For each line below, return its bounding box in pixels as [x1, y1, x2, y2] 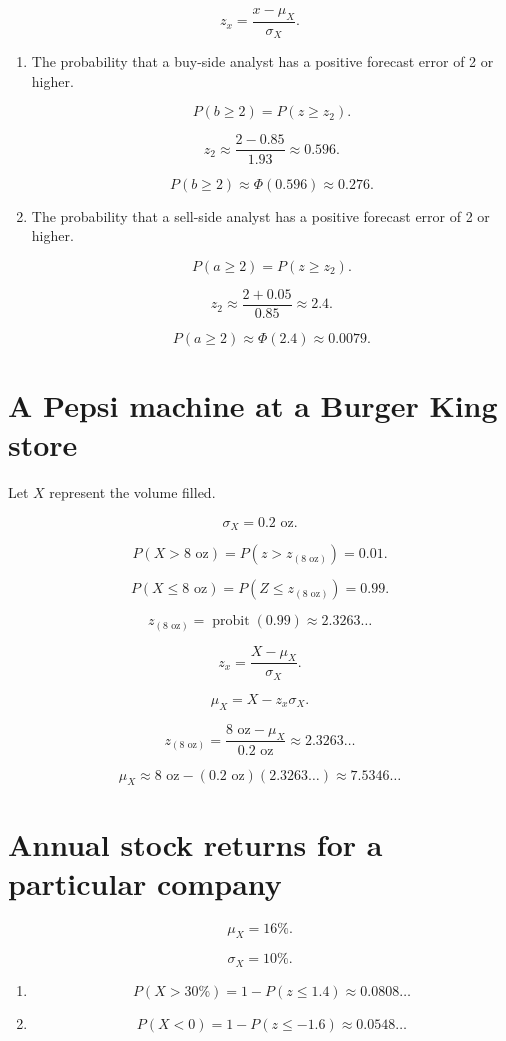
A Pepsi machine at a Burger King [8, 384, 498, 425]
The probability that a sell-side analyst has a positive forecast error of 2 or [31, 205, 490, 226]
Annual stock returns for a [8, 823, 383, 864]
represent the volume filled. [49, 482, 216, 503]
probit [212, 614, 250, 629]
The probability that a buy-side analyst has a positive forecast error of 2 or [31, 51, 494, 72]
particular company [8, 862, 282, 903]
